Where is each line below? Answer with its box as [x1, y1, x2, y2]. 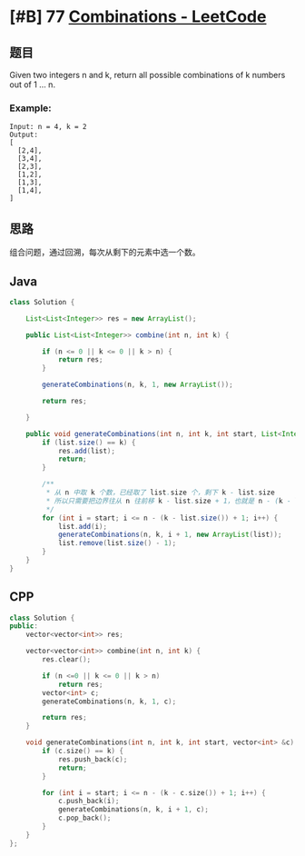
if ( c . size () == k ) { [42, 747, 124, 756]
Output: [9, 130, 39, 140]
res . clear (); [42, 655, 92, 664]
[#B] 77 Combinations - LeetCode [9, 6, 267, 27]
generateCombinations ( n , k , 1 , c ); [42, 697, 177, 706]
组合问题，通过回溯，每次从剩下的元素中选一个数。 [9, 247, 201, 258]
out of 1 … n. [9, 79, 56, 90]
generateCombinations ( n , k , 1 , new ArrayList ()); [42, 380, 233, 390]
